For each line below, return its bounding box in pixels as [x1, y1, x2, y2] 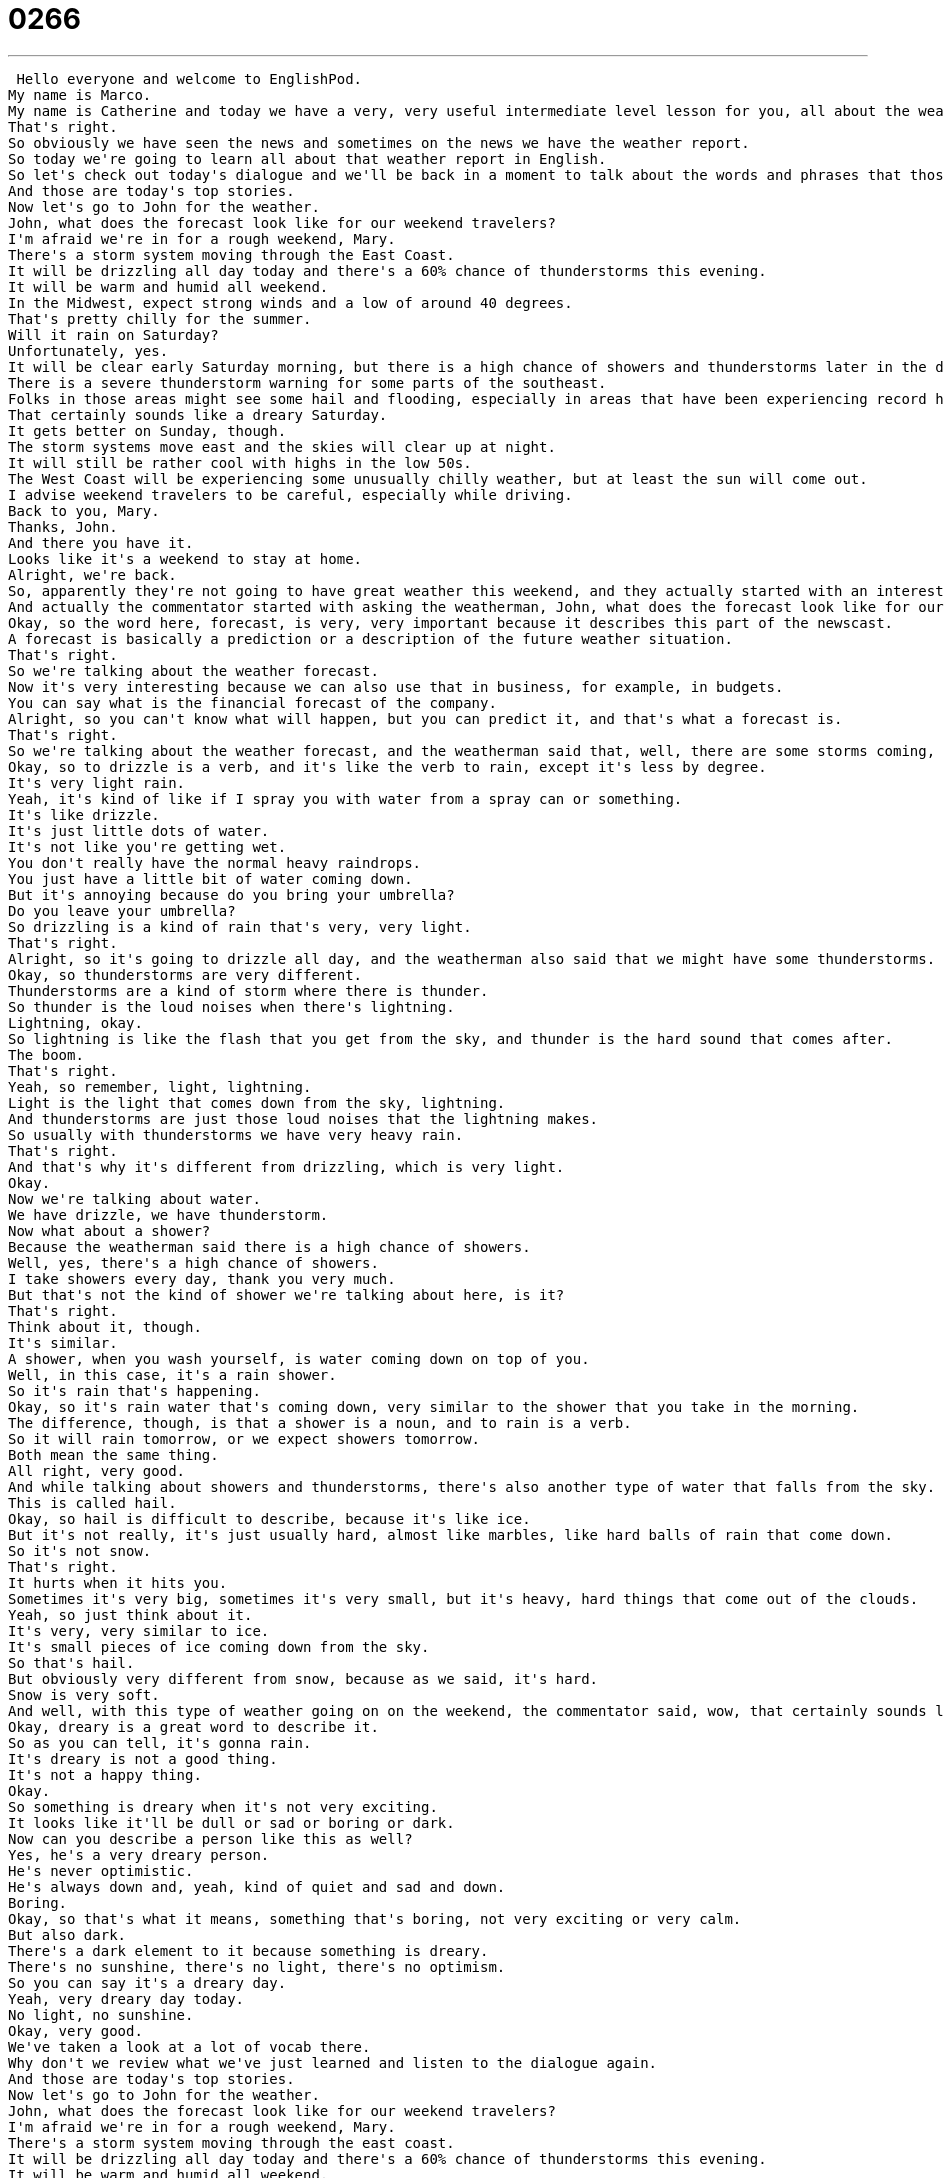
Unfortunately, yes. [8, 342, 169, 359]
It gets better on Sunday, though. [8, 422, 287, 439]
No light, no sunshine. [8, 2006, 194, 2023]
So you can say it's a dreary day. [8, 1974, 287, 1991]
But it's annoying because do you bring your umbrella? [8, 886, 455, 903]
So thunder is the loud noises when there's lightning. [8, 998, 455, 1015]
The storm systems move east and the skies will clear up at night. [8, 438, 556, 455]
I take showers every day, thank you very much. [8, 1270, 396, 1287]
